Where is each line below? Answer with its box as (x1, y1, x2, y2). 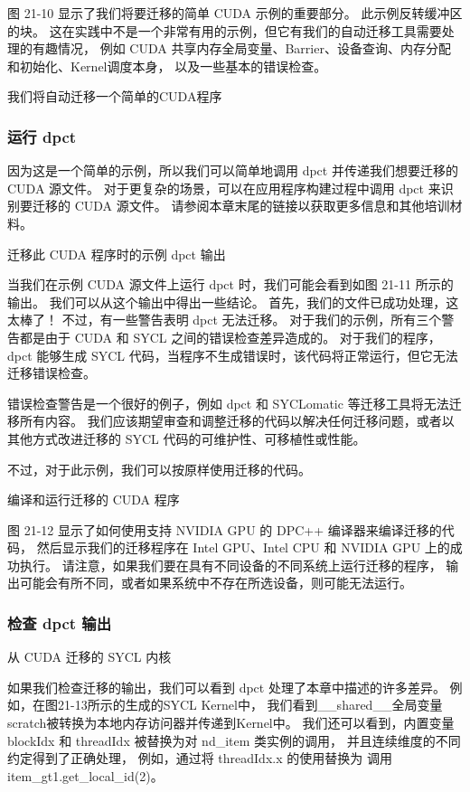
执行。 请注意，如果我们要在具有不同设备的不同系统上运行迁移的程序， (19, 555, 442, 574)
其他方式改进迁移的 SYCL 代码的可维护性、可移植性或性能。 (7, 429, 366, 448)
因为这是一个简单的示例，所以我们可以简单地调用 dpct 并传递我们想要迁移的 (7, 161, 458, 180)
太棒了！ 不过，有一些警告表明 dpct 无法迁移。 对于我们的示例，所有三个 (7, 310, 442, 329)
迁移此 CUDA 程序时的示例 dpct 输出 (7, 244, 226, 263)
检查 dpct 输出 (7, 611, 112, 634)
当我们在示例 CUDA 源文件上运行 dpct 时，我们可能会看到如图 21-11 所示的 (7, 275, 454, 294)
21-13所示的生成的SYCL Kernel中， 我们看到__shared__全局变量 (57, 695, 443, 714)
